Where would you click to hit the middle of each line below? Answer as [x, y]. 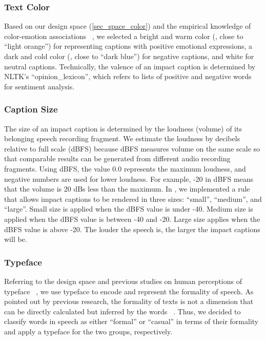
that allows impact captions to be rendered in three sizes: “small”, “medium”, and [133, 199]
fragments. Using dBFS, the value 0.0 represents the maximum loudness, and [125, 168]
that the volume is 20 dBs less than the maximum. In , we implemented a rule [127, 189]
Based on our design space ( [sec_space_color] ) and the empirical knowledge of [128, 26]
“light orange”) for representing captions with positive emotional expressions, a [128, 46]
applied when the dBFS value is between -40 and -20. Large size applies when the [132, 219]
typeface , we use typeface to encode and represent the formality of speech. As [129, 291]
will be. [16, 239]
